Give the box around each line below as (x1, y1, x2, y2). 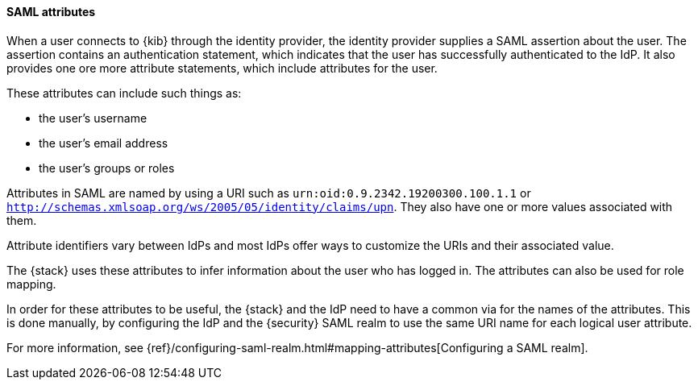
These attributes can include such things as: (6, 85, 242, 100)
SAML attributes (6, 5, 96, 19)
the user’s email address (39, 135, 168, 150)
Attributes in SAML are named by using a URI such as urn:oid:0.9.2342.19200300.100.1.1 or (6, 185, 531, 200)
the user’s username (39, 110, 147, 125)
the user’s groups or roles (39, 160, 175, 175)
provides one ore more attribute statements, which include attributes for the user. (6, 60, 438, 75)
